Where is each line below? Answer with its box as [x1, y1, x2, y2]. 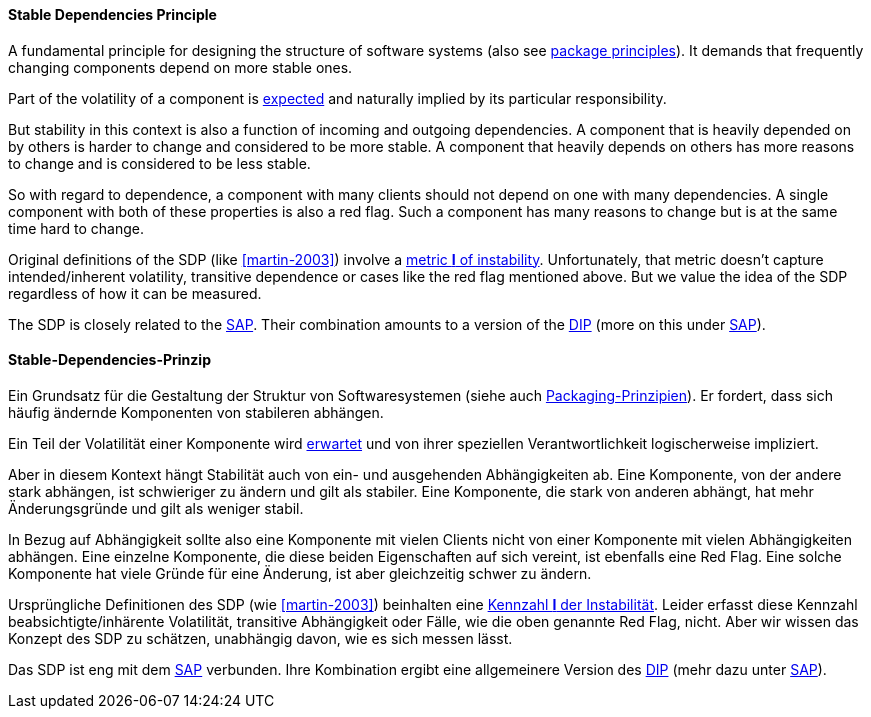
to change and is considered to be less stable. [8, 154, 311, 172]
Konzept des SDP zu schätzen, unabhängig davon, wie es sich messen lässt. [8, 629, 513, 647]
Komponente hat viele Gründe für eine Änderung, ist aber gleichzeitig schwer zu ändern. [8, 564, 592, 582]
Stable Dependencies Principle [8, 6, 217, 23]
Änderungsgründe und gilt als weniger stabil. [8, 499, 304, 517]
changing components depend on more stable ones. [8, 58, 353, 76]
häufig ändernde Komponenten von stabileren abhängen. [8, 403, 384, 421]
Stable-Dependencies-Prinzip [8, 351, 211, 369]
